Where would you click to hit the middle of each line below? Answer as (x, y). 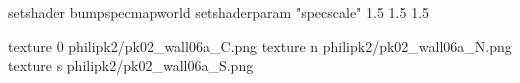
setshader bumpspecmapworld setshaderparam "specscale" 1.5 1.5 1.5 (219, 12)
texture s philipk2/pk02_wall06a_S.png (131, 65)
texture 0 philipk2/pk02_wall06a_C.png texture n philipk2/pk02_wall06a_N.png (260, 45)
